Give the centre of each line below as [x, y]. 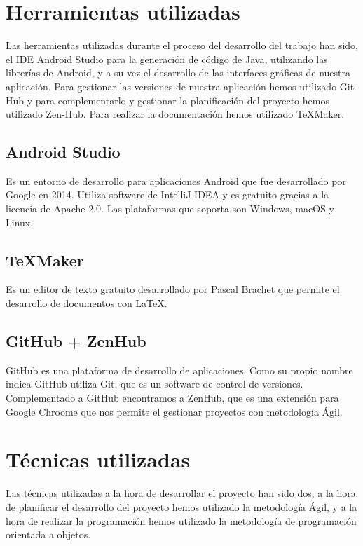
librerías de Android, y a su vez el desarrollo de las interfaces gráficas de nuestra [178, 73]
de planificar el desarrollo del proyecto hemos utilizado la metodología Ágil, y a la [181, 506]
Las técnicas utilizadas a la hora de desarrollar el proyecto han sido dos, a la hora [181, 493]
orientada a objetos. [48, 534]
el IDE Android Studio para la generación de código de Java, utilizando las [167, 59]
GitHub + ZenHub [76, 341]
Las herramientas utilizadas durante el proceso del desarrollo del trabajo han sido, [182, 45]
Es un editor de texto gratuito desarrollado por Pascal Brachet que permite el [173, 289]
